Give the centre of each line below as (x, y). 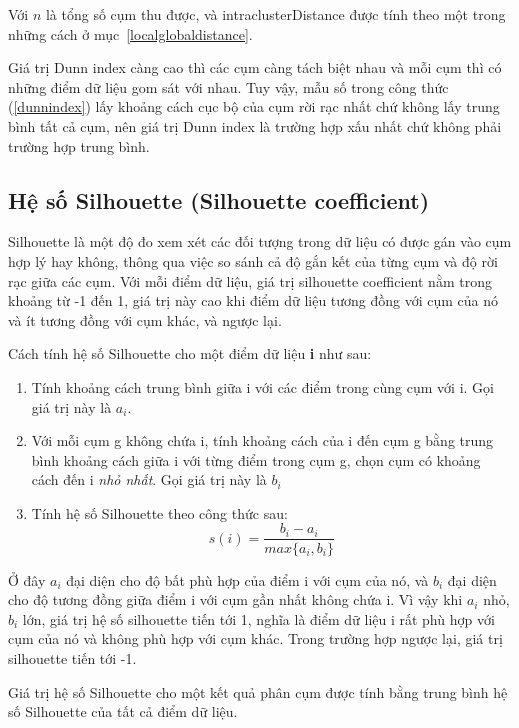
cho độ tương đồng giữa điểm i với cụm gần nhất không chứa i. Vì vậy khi (235, 599)
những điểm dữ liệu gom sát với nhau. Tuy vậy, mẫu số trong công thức (228, 86)
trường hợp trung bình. (79, 145)
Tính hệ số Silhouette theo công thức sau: (159, 512)
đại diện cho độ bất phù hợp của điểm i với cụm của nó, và (247, 579)
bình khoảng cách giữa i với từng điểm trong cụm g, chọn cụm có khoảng (256, 459)
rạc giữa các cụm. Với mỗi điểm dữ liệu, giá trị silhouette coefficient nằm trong (250, 280)
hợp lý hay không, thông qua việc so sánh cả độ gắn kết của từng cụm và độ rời (253, 260)
